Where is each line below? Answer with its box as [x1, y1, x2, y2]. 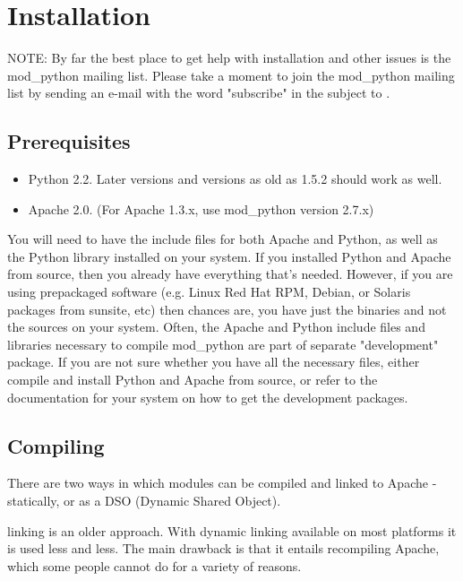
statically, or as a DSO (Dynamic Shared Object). [7, 491, 281, 510]
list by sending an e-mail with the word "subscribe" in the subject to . [7, 83, 390, 102]
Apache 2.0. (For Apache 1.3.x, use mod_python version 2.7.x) [28, 199, 374, 218]
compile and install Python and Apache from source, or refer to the [7, 370, 378, 389]
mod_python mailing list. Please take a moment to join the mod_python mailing [7, 65, 455, 84]
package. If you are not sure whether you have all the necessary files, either [7, 352, 420, 371]
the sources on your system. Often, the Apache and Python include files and [7, 317, 425, 336]
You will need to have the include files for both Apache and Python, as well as [7, 230, 438, 248]
